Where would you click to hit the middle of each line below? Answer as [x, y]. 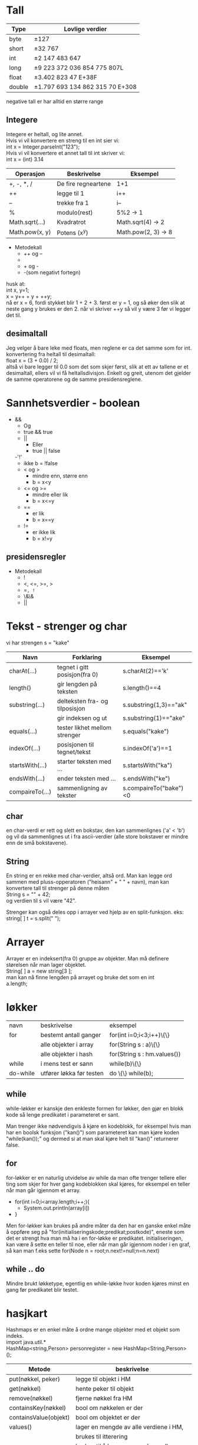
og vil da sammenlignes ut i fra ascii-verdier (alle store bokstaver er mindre [97, 837]
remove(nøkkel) [31, 1398]
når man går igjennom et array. [44, 1190]
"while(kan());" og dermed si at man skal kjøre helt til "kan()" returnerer [92, 1138]
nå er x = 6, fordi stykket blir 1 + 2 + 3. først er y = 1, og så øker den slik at [95, 303]
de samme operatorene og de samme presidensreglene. [74, 379]
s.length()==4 [142, 687]
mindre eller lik [50, 494]
